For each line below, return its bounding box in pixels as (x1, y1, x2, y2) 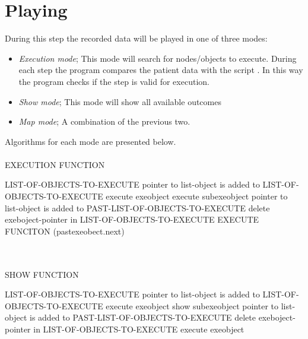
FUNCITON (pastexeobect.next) (5, 224, 125, 237)
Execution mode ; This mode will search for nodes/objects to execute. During (18, 52, 297, 64)
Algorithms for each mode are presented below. (5, 135, 176, 147)
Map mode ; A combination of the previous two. (18, 115, 190, 128)
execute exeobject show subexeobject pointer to (106, 299, 279, 312)
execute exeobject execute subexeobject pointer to (106, 190, 288, 202)
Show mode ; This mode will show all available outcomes (18, 95, 221, 107)
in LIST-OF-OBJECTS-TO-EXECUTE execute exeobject (33, 323, 245, 335)
